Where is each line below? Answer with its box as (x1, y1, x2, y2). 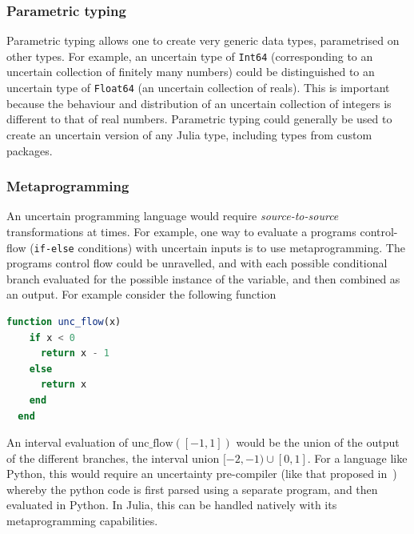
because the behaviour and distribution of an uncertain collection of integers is (6, 94, 392, 111)
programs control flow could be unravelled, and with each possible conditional (6, 255, 388, 271)
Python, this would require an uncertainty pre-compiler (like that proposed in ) (6, 465, 397, 482)
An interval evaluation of (6, 434, 129, 451)
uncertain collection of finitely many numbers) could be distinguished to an (6, 63, 375, 80)
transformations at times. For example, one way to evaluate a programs (6, 223, 356, 239)
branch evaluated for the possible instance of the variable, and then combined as (6, 270, 400, 287)
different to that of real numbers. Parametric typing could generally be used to (6, 110, 392, 127)
